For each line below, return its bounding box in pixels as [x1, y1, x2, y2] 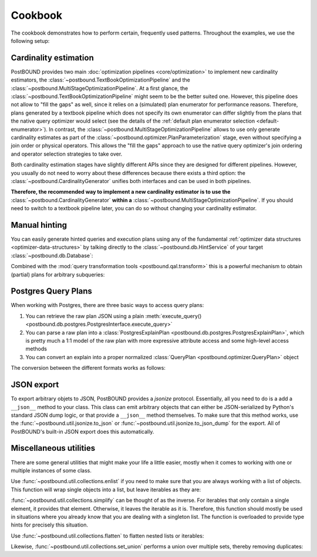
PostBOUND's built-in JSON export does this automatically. [11, 428, 154, 435]
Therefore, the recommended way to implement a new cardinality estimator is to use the [11, 188, 231, 195]
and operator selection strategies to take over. [11, 150, 123, 157]
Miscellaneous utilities [11, 443, 96, 453]
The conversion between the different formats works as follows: [11, 364, 166, 372]
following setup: [11, 37, 50, 44]
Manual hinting [11, 220, 68, 230]
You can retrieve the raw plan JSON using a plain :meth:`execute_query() [25, 312, 202, 319]
